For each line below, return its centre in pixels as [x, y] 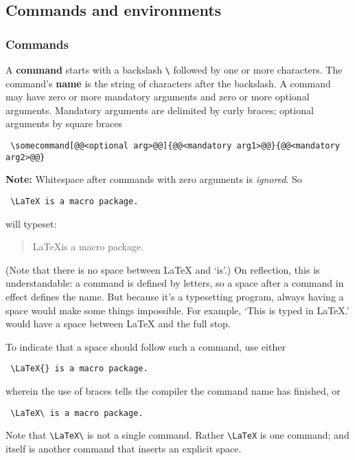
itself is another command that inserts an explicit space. [124, 448]
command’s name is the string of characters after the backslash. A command [168, 83]
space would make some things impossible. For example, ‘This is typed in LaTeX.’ [177, 310]
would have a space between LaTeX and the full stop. [118, 324]
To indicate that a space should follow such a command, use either [146, 346]
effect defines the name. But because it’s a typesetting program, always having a [175, 296]
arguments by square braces [64, 123]
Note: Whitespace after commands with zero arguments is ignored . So [154, 179]
